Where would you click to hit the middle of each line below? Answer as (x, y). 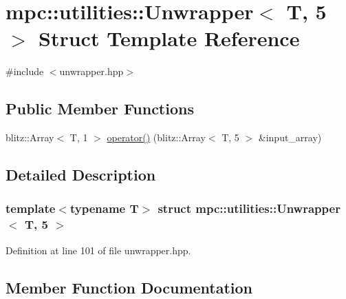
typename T (104, 208)
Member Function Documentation (129, 287)
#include (25, 71)
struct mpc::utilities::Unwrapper (249, 208)
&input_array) (290, 137)
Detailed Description (81, 175)
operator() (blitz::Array (156, 137)
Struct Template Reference (169, 38)
